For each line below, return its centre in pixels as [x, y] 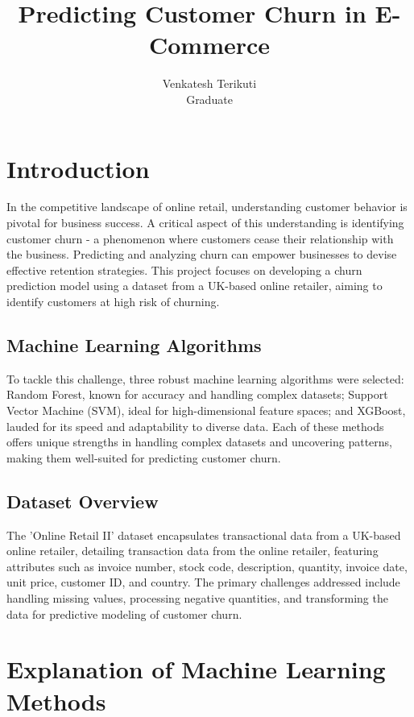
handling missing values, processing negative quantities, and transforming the [197, 597]
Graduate [209, 99]
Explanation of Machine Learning [196, 669]
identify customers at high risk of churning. [113, 301]
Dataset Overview [83, 501]
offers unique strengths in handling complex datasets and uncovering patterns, [199, 442]
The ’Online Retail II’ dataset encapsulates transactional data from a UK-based [204, 535]
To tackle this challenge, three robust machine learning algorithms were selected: [205, 378]
